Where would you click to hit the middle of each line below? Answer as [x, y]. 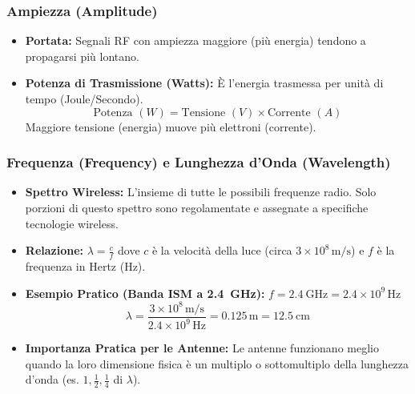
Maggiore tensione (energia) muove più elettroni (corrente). [171, 126]
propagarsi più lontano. [82, 56]
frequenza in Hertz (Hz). [85, 266]
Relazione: [54, 250]
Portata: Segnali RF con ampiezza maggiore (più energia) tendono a [195, 40]
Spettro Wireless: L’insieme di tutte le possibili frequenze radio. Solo [201, 192]
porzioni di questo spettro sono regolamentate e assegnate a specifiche [197, 207]
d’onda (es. [52, 379]
